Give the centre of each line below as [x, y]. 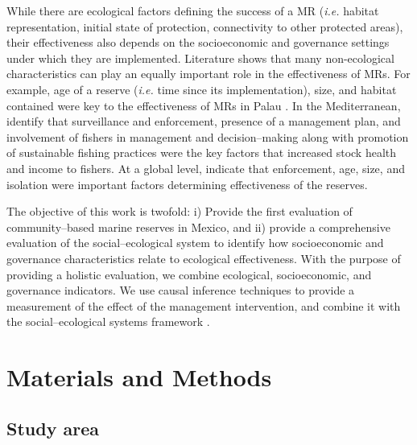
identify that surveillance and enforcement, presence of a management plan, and [204, 121]
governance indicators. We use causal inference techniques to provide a [181, 290]
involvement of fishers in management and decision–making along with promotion [208, 136]
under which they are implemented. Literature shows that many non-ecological [200, 58]
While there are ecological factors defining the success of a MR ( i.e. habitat [193, 10]
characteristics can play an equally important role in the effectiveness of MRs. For [208, 74]
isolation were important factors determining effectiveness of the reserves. [187, 184]
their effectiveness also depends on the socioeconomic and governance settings [198, 42]
